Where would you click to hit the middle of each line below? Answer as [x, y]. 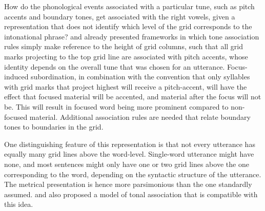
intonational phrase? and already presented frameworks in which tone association [132, 36]
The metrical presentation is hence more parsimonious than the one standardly [128, 184]
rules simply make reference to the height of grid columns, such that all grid [124, 46]
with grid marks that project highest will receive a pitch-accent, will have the [126, 86]
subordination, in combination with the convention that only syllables [140, 77]
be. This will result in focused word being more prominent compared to [116, 106]
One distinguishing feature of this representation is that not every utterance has [130, 144]
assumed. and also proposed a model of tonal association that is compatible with [131, 194]
